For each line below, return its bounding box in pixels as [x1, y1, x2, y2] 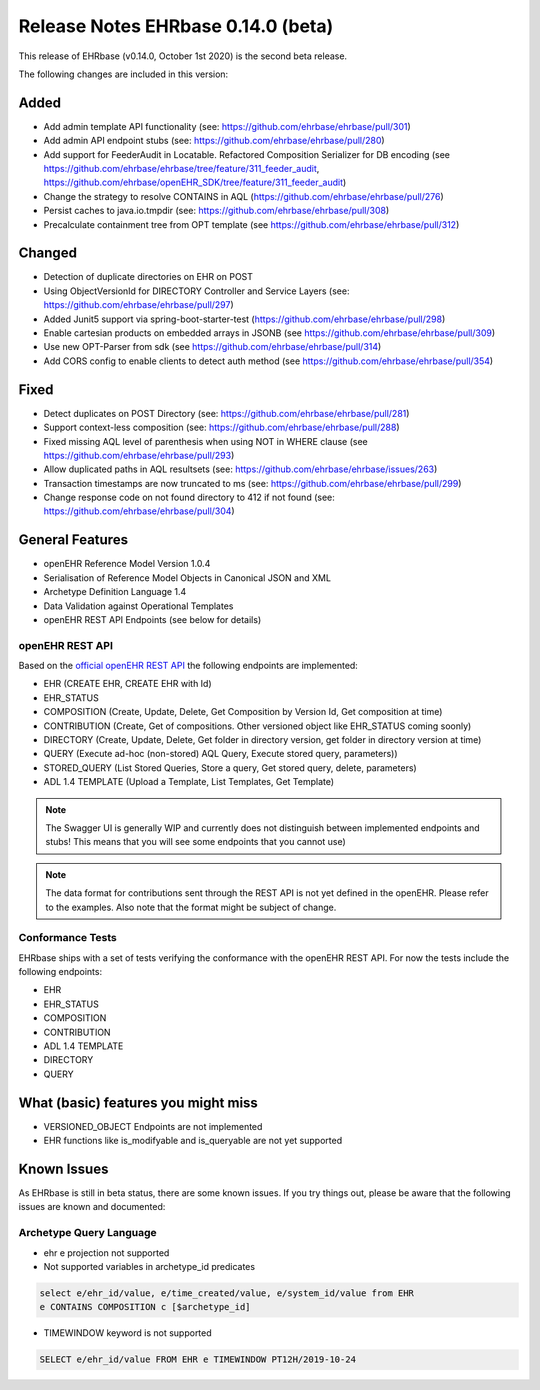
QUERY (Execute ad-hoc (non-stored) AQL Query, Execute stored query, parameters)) [43, 748, 399, 760]
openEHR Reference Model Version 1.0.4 [43, 558, 211, 570]
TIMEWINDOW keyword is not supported [43, 1327, 212, 1339]
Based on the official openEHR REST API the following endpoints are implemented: [18, 660, 359, 672]
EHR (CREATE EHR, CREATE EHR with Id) [43, 678, 212, 690]
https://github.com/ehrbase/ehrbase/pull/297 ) [43, 299, 234, 311]
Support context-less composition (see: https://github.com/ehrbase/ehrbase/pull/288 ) [43, 421, 400, 434]
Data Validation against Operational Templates [43, 600, 234, 612]
